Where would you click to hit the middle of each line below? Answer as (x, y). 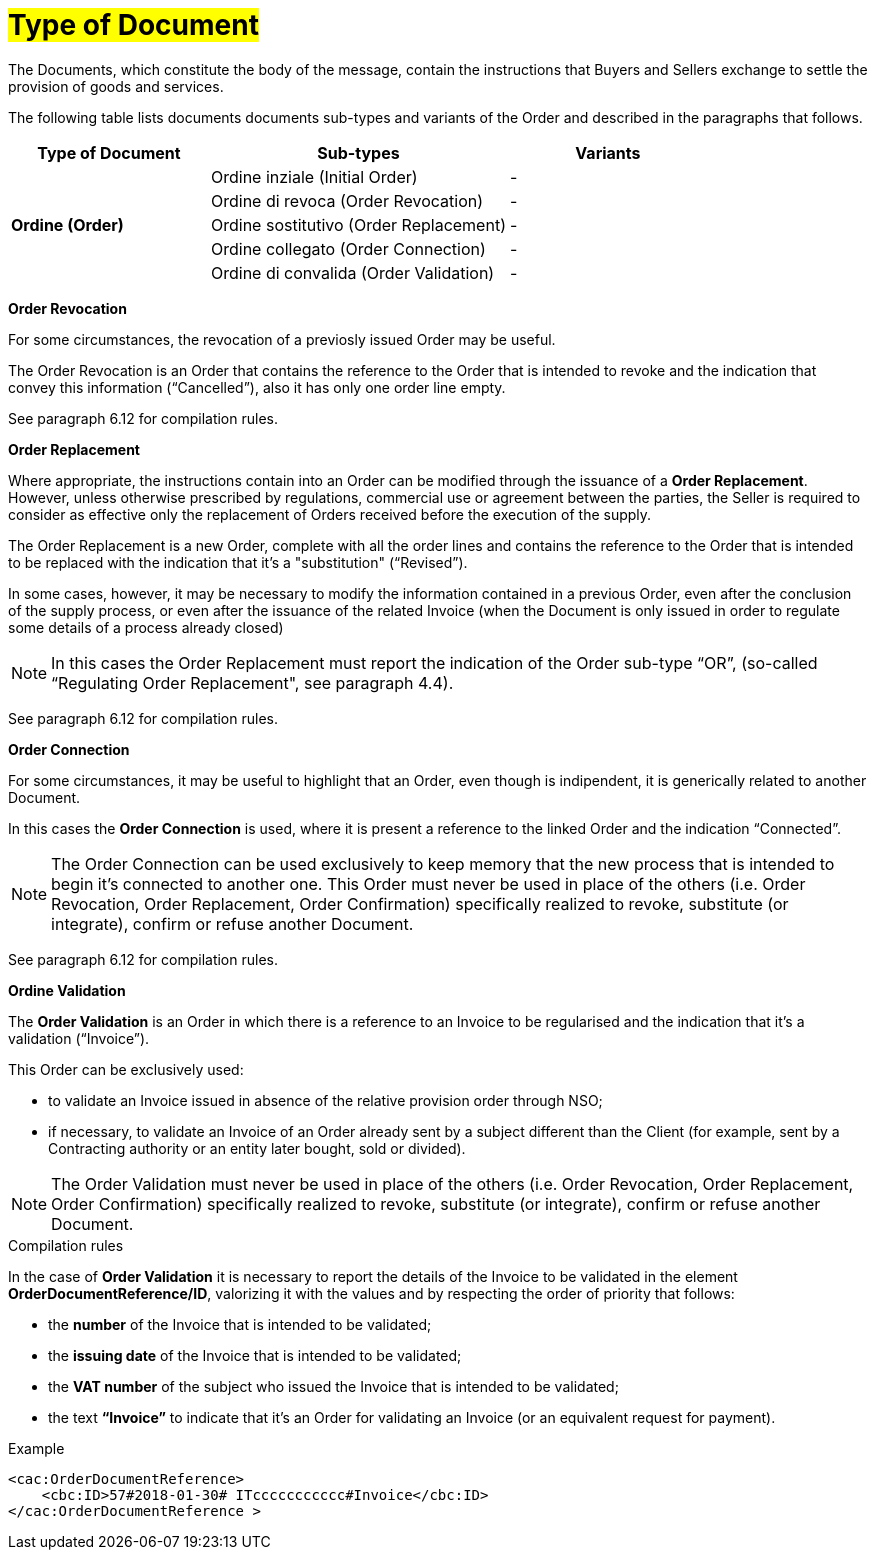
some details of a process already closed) (146, 627)
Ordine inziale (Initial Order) (314, 176)
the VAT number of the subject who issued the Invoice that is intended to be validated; (333, 1386)
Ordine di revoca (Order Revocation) (347, 200)
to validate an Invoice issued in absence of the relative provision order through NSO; (325, 1100)
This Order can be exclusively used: (126, 1069)
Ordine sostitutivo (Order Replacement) (358, 224)
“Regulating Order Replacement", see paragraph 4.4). (252, 682)
